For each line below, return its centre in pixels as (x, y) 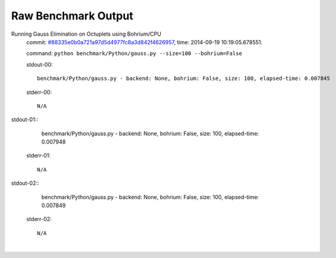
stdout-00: (40, 64)
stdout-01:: (25, 120)
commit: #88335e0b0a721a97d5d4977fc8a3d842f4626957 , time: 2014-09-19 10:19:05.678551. (144, 42)
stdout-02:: (25, 183)
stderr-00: (39, 92)
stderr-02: (39, 219)
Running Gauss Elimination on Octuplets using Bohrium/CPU (86, 34)
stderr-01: (38, 156)
